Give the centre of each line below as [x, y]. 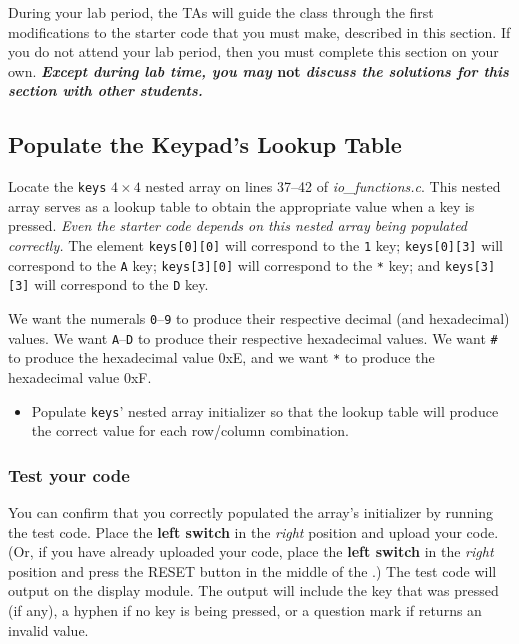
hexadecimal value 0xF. [80, 376]
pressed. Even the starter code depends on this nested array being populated [238, 225]
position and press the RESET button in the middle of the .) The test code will [252, 570]
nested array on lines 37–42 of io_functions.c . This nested [323, 186]
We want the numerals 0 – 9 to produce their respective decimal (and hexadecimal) [259, 317]
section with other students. [105, 90]
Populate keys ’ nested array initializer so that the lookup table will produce [265, 410]
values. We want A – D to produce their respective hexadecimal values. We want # [253, 337]
